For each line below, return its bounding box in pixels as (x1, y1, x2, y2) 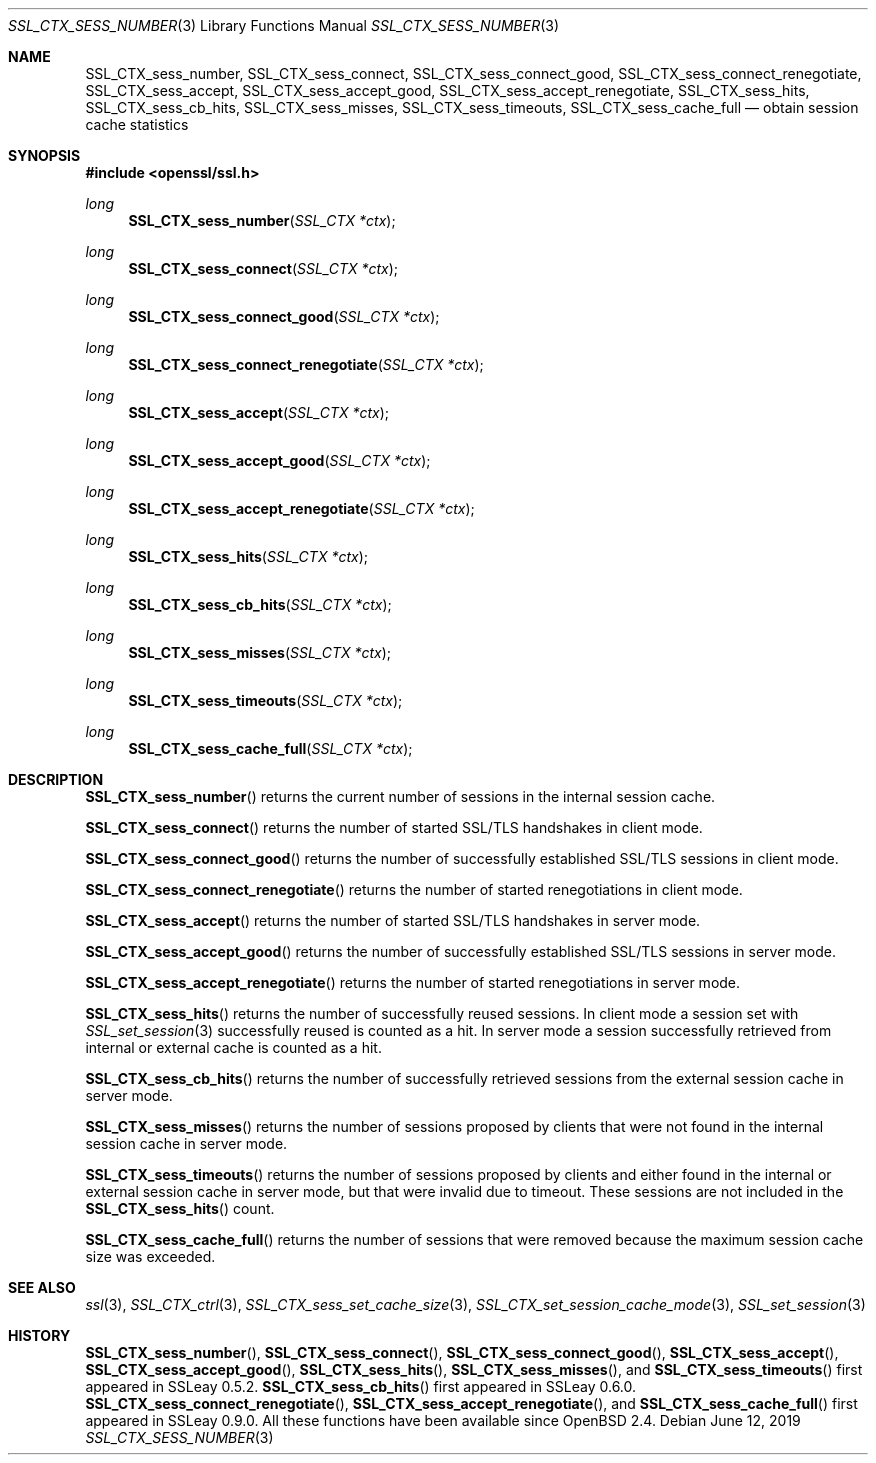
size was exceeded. (85, 1248, 216, 1265)
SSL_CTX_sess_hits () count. (85, 1200, 275, 1217)
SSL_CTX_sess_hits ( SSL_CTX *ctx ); (128, 548, 368, 565)
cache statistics (85, 116, 189, 133)
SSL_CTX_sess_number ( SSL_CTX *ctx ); (128, 212, 396, 229)
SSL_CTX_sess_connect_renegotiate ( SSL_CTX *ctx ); (128, 356, 484, 373)
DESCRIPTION (8, 771, 104, 788)
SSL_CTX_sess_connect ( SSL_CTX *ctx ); (128, 260, 399, 277)
